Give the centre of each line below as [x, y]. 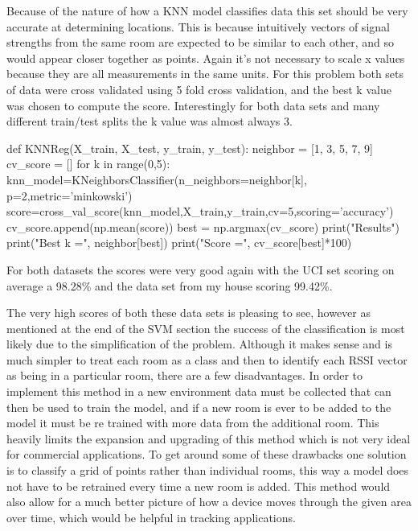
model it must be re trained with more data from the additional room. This [193, 423]
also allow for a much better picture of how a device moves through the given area [209, 502]
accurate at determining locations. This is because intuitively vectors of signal [198, 26]
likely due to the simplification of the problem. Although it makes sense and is [199, 344]
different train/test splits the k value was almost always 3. [150, 121]
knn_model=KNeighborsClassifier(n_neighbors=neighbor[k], [157, 179]
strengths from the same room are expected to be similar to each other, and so [201, 42]
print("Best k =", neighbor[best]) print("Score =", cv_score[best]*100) [179, 243]
